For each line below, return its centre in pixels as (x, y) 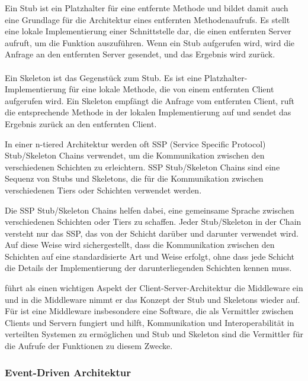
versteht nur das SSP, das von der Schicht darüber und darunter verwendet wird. (152, 233)
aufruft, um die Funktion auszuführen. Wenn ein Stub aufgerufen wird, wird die (150, 42)
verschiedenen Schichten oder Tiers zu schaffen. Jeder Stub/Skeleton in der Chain (153, 222)
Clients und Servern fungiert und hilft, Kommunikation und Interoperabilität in (150, 322)
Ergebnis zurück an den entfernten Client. (81, 123)
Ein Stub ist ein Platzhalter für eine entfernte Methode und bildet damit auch (147, 8)
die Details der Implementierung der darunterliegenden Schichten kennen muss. (148, 268)
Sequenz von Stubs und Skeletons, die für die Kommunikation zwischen (134, 178)
